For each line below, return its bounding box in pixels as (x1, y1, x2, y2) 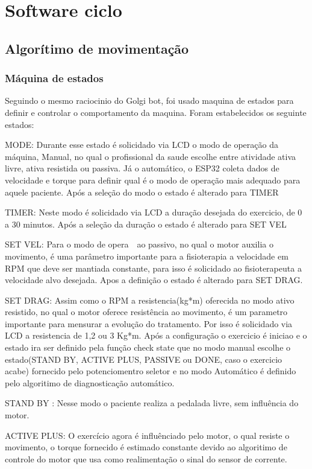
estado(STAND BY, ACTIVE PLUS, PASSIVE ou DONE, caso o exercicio (5, 353, 282, 365)
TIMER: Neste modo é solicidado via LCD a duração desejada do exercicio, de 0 (5, 206, 302, 219)
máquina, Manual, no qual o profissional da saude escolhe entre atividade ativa (5, 150, 296, 162)
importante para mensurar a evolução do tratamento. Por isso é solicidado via (5, 317, 293, 330)
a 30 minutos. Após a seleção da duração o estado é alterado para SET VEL (5, 217, 287, 230)
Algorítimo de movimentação (5, 39, 189, 57)
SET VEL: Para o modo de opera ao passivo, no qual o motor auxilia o (5, 238, 273, 250)
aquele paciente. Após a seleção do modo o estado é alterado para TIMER (5, 185, 279, 198)
